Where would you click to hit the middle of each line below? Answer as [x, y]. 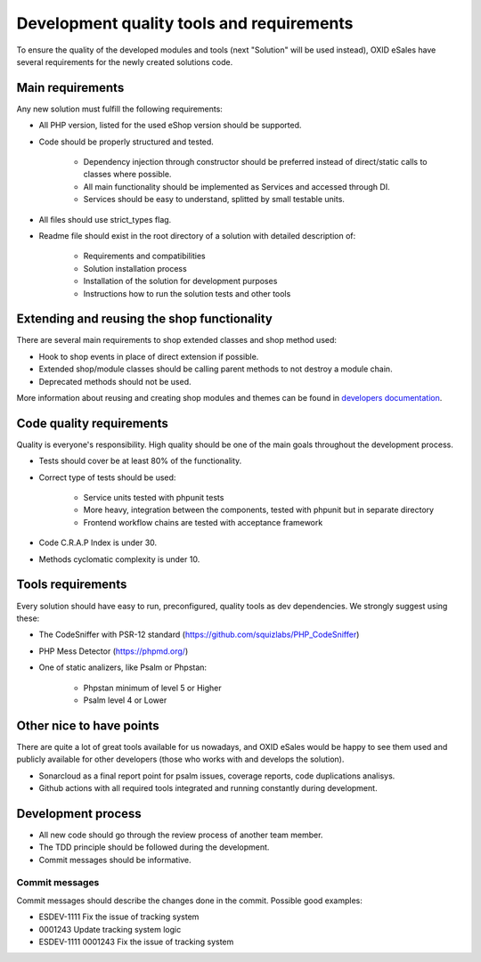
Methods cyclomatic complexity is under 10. [119, 559]
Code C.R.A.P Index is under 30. [98, 542]
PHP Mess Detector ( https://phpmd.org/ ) [114, 651]
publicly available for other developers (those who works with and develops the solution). [180, 759]
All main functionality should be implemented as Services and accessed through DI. [237, 186]
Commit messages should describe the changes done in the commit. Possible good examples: [189, 901]
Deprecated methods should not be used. [115, 381]
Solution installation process [135, 268]
